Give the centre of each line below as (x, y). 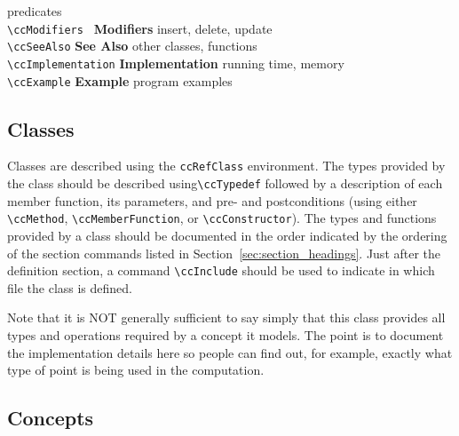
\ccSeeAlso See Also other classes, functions (132, 46)
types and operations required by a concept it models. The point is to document (226, 335)
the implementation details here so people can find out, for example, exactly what (230, 352)
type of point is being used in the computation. (136, 370)
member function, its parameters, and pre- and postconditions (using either (212, 200)
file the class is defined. (70, 287)
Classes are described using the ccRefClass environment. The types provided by (226, 166)
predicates (35, 11)
